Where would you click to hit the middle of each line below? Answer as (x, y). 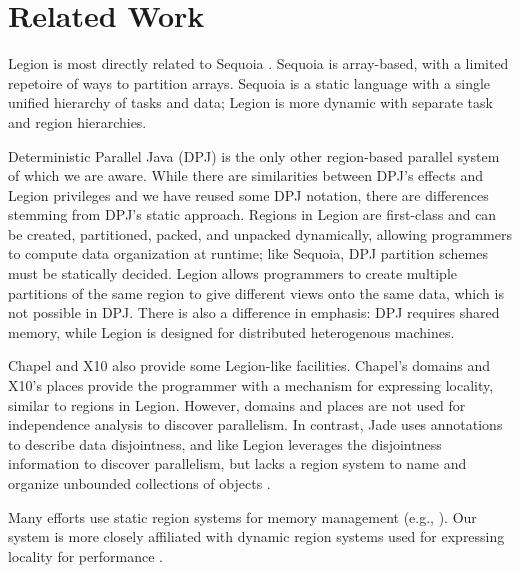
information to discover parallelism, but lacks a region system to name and (237, 463)
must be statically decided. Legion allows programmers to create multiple (233, 273)
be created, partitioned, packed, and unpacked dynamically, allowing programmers (260, 233)
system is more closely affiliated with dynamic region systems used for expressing (256, 536)
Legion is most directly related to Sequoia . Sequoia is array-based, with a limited (258, 63)
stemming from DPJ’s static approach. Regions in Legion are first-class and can (252, 214)
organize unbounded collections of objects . (139, 483)
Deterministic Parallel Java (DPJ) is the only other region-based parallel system (254, 155)
